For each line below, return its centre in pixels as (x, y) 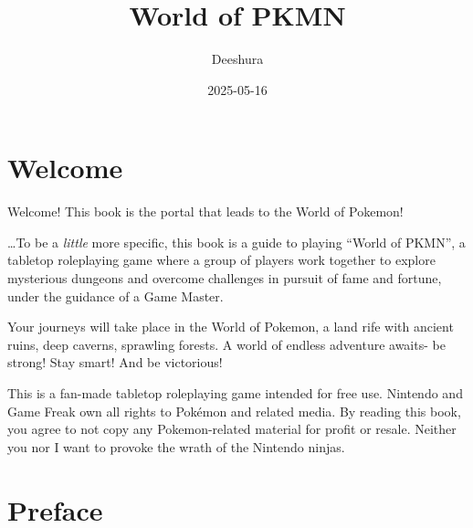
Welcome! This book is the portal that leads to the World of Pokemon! (205, 211)
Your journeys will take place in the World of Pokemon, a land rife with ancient (231, 327)
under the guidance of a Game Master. (116, 296)
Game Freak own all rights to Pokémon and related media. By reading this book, (234, 411)
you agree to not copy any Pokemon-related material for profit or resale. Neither (232, 429)
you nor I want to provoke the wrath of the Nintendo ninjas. (176, 446)
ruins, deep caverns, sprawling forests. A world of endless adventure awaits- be (226, 344)
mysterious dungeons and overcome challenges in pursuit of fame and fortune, (225, 278)
